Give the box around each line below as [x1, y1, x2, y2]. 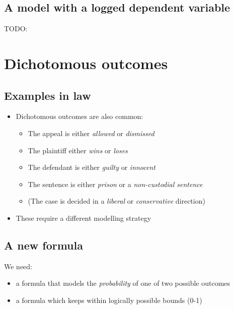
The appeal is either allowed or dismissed [28, 128, 154, 138]
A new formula [4, 237, 83, 253]
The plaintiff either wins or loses [28, 145, 128, 155]
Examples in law [4, 87, 91, 103]
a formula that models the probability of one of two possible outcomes [16, 278, 230, 288]
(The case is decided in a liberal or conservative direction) [28, 196, 205, 206]
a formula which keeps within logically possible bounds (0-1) [16, 294, 202, 305]
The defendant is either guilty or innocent [28, 162, 155, 172]
